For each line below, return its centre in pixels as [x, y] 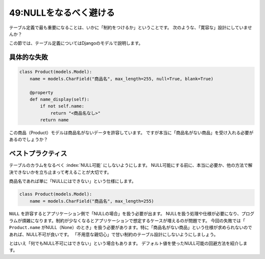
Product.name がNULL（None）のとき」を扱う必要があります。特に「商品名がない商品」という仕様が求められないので [131, 228]
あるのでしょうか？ [28, 139]
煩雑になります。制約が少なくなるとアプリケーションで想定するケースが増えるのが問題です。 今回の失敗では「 [133, 220]
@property [41, 92]
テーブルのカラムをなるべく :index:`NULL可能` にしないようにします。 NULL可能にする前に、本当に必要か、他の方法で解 [131, 165]
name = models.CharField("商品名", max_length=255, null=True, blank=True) [121, 79]
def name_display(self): [60, 99]
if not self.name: [62, 106]
